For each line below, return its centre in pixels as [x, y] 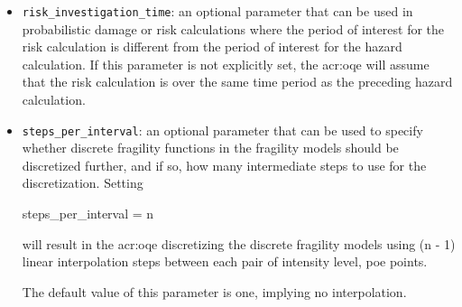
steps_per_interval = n [88, 214]
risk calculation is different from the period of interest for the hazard [212, 47]
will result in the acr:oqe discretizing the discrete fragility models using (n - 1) [239, 243]
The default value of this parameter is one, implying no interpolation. [214, 291]
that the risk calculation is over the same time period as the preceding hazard [237, 82]
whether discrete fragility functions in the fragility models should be [210, 148]
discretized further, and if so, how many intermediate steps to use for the [224, 165]
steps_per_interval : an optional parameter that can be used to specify [222, 130]
